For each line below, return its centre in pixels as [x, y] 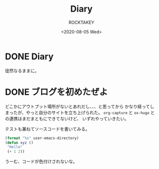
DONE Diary [29, 56]
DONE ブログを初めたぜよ [56, 92]
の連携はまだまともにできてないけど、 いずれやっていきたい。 [67, 118]
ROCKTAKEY [81, 22]
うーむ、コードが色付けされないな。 [41, 162]
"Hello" [15, 147]
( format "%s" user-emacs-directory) [42, 138]
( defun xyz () [19, 143]
